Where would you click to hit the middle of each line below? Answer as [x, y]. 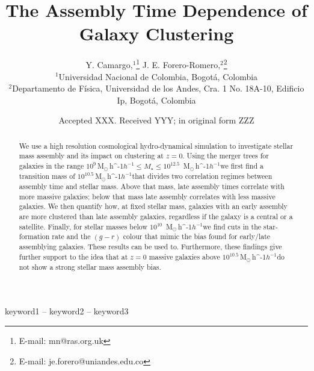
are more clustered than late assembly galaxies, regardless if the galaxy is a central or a [156, 216]
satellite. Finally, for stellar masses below [83, 226]
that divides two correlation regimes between [202, 176]
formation [34, 236]
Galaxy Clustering [156, 33]
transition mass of [47, 176]
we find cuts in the [232, 226]
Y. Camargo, [109, 64]
